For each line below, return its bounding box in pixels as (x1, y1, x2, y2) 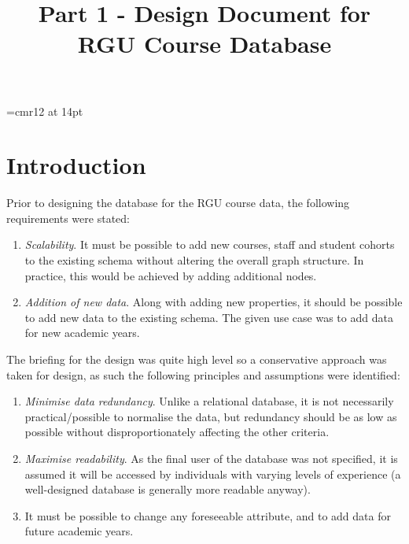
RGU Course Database (77, 28, 332, 60)
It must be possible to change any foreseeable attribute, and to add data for (24, 507, 391, 524)
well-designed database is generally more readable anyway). (24, 481, 311, 498)
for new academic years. (24, 324, 140, 341)
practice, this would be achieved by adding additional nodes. (24, 267, 317, 283)
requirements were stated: (6, 209, 130, 226)
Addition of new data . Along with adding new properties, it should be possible (24, 294, 403, 310)
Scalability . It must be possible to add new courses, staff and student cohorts (24, 236, 395, 253)
